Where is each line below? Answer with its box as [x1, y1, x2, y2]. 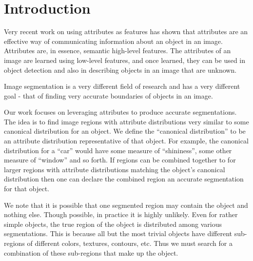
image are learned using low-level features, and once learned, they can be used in [4, 55, 246, 65]
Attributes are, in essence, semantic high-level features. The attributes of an [4, 45, 231, 56]
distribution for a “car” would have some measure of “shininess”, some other [4, 145, 232, 155]
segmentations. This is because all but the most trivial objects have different [4, 228, 233, 239]
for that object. [4, 183, 50, 194]
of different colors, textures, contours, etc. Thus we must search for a [27, 238, 233, 248]
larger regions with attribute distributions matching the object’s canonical [4, 164, 225, 174]
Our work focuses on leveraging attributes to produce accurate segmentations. [4, 107, 237, 117]
